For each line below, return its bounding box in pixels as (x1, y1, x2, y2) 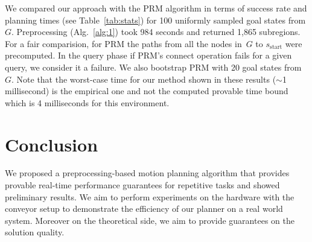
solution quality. (5, 226, 65, 238)
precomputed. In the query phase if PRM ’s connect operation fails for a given (5, 49, 292, 62)
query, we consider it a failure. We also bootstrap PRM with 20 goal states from (5, 60, 302, 73)
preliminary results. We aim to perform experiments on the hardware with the (5, 190, 294, 203)
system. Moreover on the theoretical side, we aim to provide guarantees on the (5, 214, 294, 226)
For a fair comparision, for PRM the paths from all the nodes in (5, 37, 242, 49)
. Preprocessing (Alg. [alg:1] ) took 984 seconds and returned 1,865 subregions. (11, 25, 301, 38)
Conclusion (5, 132, 98, 156)
